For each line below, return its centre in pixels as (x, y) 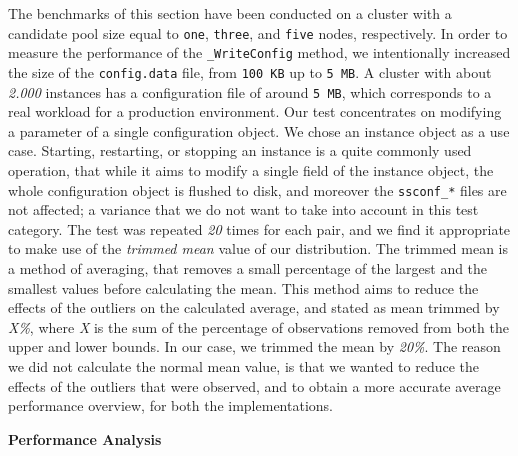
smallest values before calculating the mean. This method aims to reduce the (243, 287)
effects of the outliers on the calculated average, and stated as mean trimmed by (254, 307)
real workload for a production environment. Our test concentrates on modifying (255, 111)
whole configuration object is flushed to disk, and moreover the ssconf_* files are (257, 189)
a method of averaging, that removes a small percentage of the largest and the (248, 268)
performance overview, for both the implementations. (170, 405)
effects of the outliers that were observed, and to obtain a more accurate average (254, 385)
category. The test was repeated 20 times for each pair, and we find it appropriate (259, 228)
